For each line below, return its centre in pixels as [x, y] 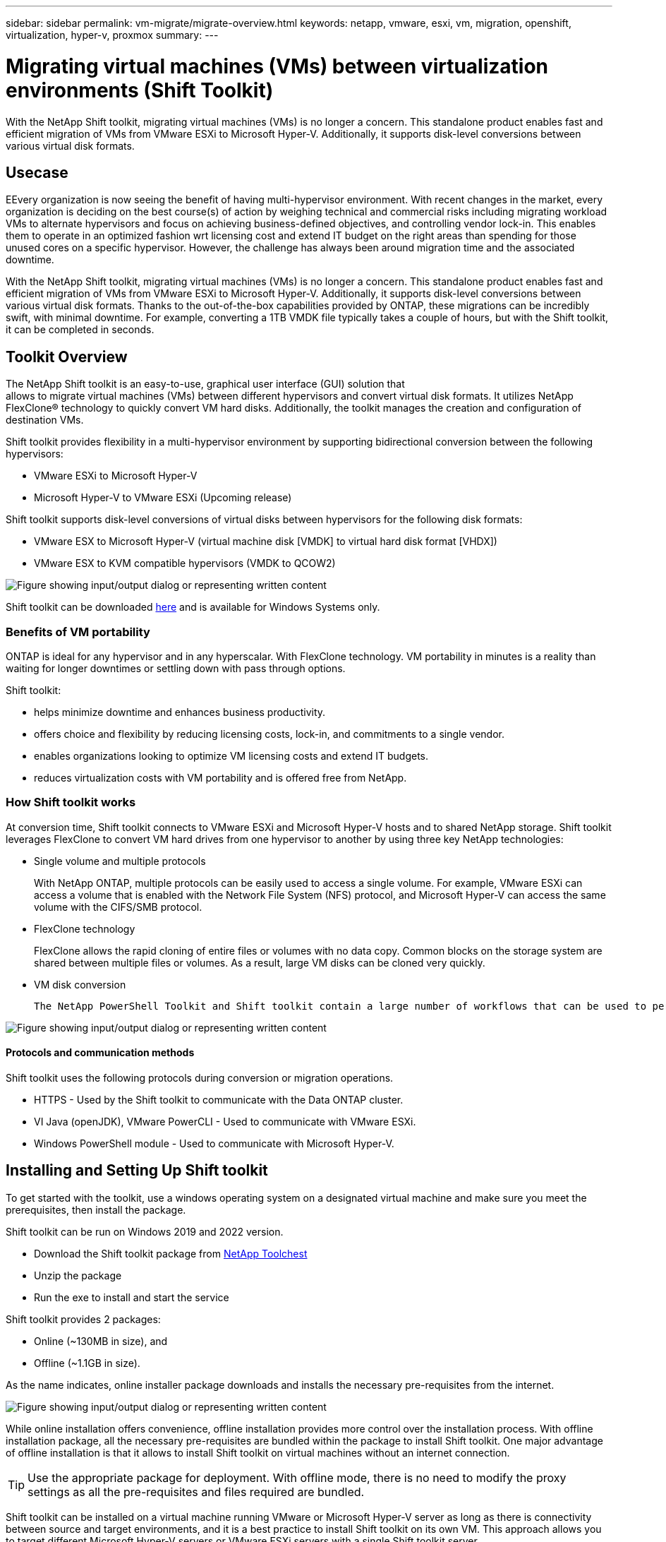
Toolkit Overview [67, 357]
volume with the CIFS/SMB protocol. [118, 907]
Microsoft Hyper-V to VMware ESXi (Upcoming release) [163, 498]
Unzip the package [78, 1275]
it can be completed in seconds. [80, 330]
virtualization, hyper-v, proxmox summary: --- [112, 35]
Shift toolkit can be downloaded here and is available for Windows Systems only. [193, 607]
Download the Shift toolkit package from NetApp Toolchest [171, 1253]
